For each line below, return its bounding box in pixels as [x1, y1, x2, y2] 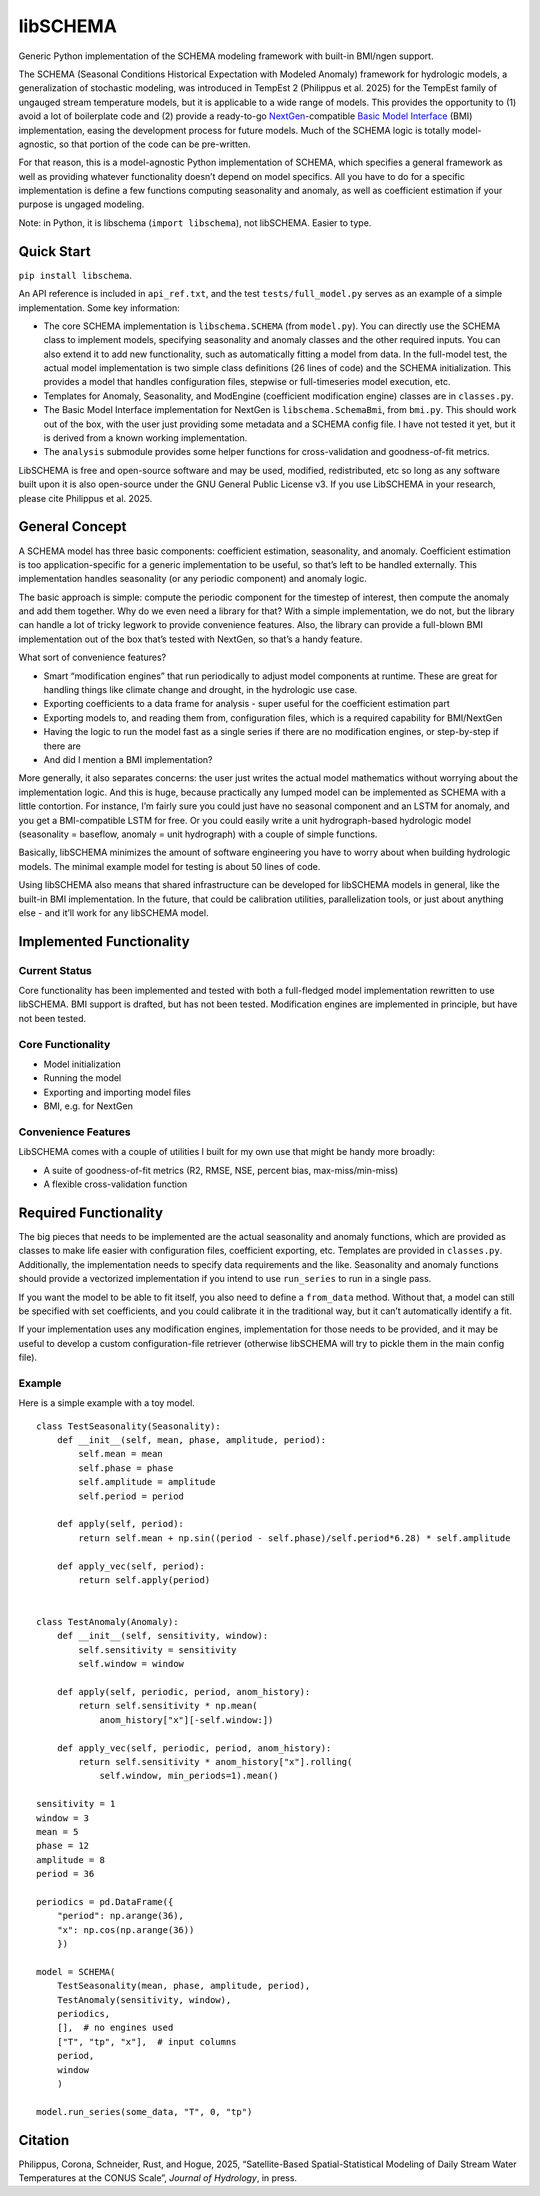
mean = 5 [36, 1826, 79, 1837]
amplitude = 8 [36, 1854, 105, 1865]
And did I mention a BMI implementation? [43, 753, 213, 765]
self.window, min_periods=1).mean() [99, 1770, 279, 1782]
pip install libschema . [18, 269, 133, 281]
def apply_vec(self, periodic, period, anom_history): [56, 1742, 332, 1754]
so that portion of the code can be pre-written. [58, 138, 251, 150]
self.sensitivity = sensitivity [78, 1644, 237, 1655]
